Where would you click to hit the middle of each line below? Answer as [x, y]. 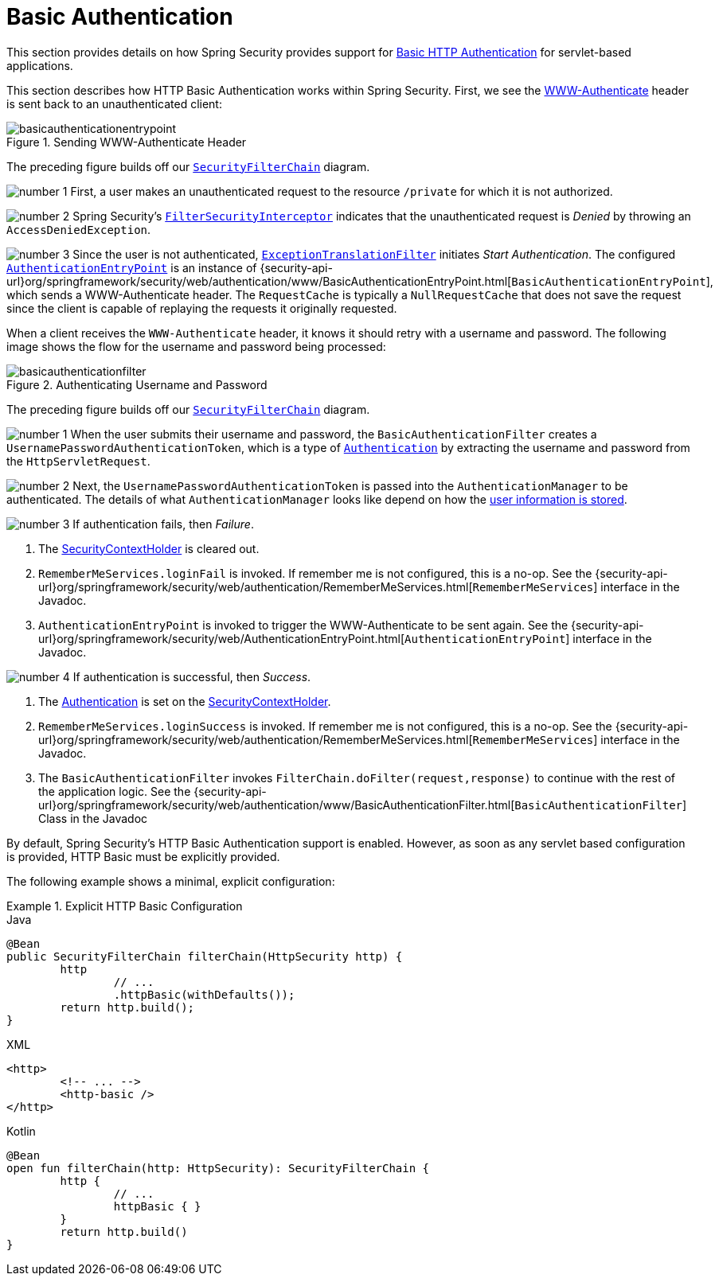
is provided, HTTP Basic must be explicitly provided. [143, 856]
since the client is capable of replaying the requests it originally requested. [202, 308]
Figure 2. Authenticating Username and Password [137, 384]
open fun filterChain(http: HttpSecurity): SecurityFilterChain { [218, 1168]
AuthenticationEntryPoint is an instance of [132, 267]
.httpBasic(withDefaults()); [204, 994]
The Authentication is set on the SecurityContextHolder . [185, 701]
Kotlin [21, 1131]
